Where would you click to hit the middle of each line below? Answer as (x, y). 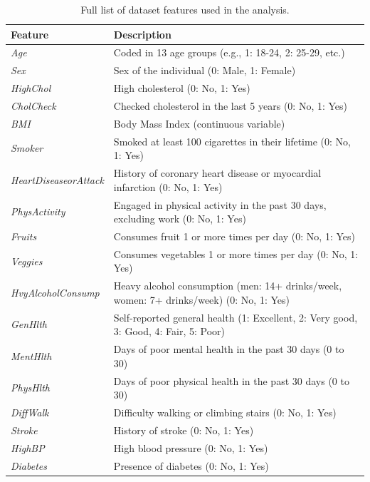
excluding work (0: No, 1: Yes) (180, 219)
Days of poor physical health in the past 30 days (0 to (231, 380)
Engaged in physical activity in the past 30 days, (220, 204)
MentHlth (31, 355)
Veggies (27, 261)
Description (142, 34)
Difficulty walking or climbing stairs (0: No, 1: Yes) (225, 412)
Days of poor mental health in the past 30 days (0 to (229, 349)
